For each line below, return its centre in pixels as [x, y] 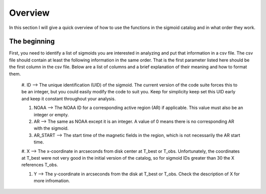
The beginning [32, 42]
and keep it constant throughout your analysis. [68, 99]
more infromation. [52, 181]
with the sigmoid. [51, 128]
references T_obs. [40, 165]
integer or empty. [51, 114]
